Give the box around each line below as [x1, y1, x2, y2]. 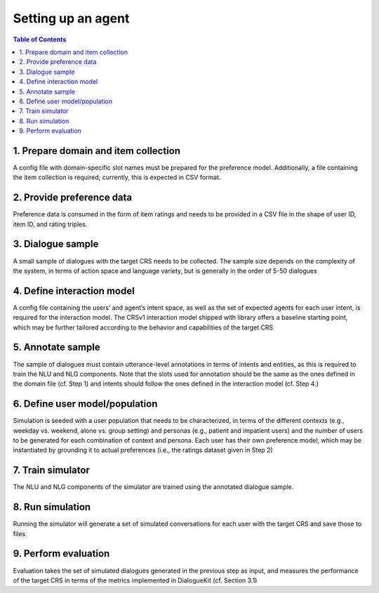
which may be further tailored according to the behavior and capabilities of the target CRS [13, 323, 274, 332]
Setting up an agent [13, 11, 130, 26]
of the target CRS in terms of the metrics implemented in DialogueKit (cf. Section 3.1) [13, 576, 258, 585]
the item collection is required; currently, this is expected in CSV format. [13, 173, 221, 182]
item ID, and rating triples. [13, 220, 88, 228]
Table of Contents [13, 35, 67, 44]
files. [13, 529, 27, 537]
